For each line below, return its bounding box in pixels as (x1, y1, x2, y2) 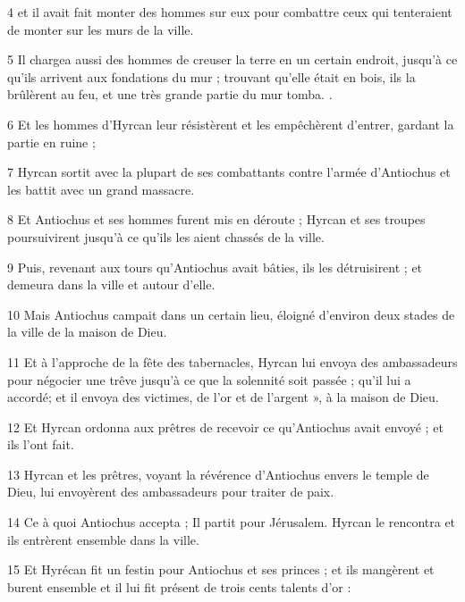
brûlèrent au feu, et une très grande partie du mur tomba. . (7, 85, 333, 104)
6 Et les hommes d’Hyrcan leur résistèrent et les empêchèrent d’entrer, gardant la (7, 114, 454, 133)
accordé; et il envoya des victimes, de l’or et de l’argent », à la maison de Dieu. (7, 388, 439, 406)
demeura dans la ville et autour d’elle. (7, 275, 216, 294)
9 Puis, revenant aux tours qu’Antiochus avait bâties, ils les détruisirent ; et (7, 257, 423, 276)
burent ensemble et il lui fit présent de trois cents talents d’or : (7, 577, 351, 596)
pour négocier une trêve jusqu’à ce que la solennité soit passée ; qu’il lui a (7, 370, 411, 389)
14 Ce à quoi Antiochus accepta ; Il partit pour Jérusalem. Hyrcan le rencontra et (7, 513, 456, 531)
